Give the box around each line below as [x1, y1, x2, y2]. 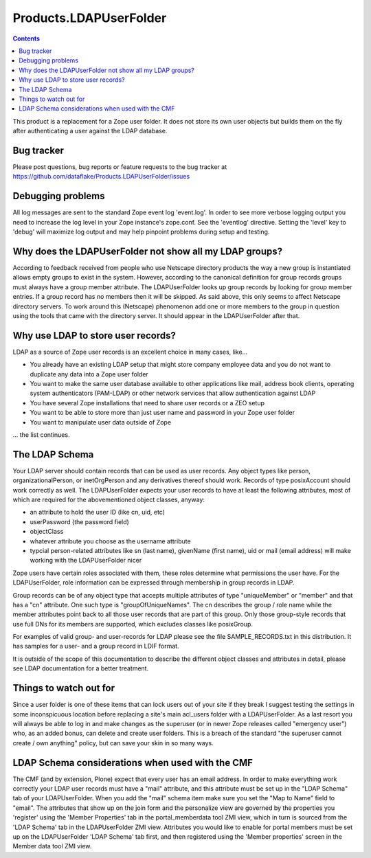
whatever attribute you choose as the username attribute [30, 537, 192, 545]
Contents [12, 34, 41, 43]
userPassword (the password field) [30, 517, 130, 526]
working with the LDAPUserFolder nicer [30, 556, 142, 565]
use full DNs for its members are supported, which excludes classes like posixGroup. [12, 620, 254, 628]
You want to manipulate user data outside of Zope [30, 418, 172, 426]
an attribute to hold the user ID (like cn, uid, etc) [30, 508, 165, 517]
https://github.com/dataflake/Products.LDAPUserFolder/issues [12, 172, 190, 181]
